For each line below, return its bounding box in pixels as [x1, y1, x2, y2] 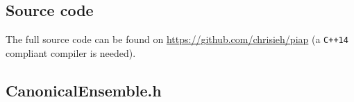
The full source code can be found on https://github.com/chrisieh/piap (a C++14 [6, 32, 348, 46]
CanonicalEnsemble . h [6, 79, 162, 101]
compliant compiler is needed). [6, 45, 136, 60]
